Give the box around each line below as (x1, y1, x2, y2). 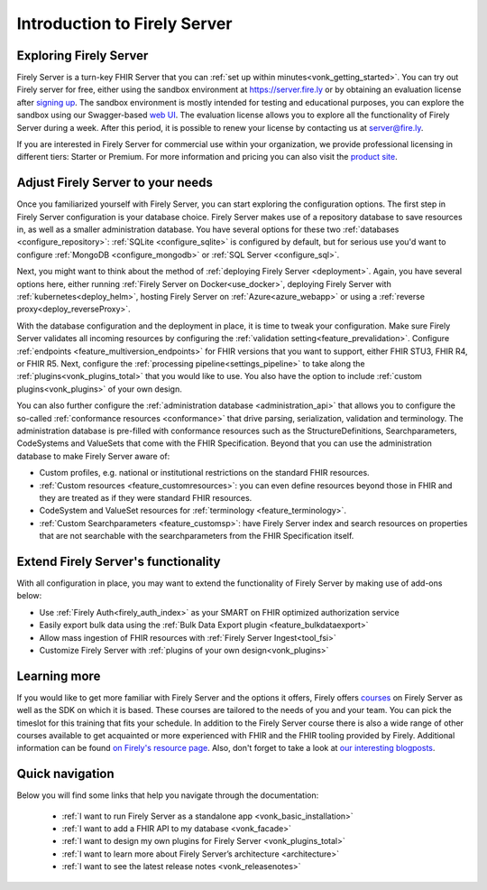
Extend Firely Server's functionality (16, 553, 221, 569)
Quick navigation (16, 766, 115, 782)
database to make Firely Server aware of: (16, 450, 170, 461)
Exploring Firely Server (16, 48, 149, 63)
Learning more (16, 668, 101, 683)
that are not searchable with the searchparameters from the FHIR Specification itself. (39, 531, 354, 542)
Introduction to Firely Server (16, 14, 233, 33)
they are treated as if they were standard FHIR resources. (39, 492, 253, 503)
